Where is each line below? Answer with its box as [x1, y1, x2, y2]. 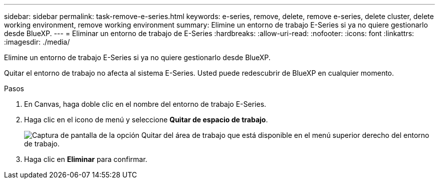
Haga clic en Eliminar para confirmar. [24, 155, 147, 163]
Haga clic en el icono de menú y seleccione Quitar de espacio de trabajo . [24, 115, 268, 124]
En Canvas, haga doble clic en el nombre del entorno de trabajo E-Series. [24, 100, 267, 108]
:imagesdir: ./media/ [4, 38, 70, 46]
